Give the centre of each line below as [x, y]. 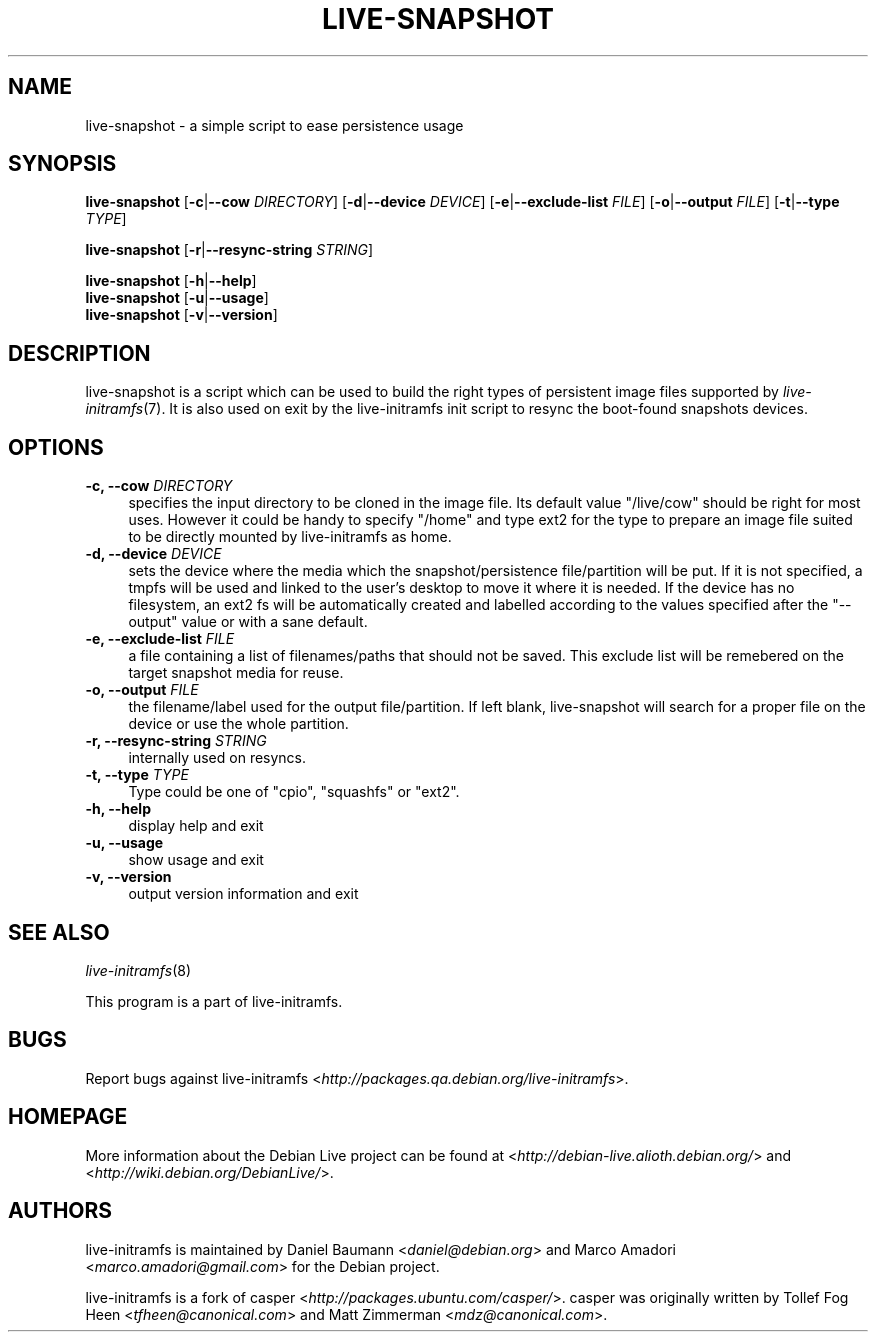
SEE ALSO [59, 932]
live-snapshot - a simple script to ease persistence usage [274, 125]
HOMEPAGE [68, 1117]
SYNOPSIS [62, 164]
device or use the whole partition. [238, 724]
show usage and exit [196, 860]
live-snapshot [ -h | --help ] [171, 281]
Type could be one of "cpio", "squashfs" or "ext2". [294, 792]
